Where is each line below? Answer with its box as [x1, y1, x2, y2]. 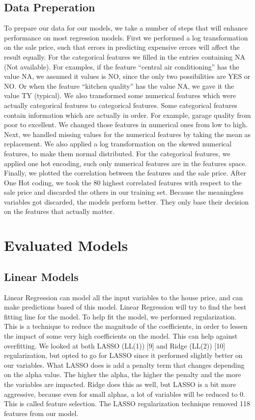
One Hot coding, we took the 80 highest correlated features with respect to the [4, 177, 242, 187]
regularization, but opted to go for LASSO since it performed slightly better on [4, 350, 243, 360]
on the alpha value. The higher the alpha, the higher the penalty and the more [4, 369, 241, 380]
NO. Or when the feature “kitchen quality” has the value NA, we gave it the [4, 80, 234, 91]
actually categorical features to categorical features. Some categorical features [4, 100, 237, 110]
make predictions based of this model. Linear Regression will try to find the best [4, 302, 247, 312]
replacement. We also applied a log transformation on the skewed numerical [4, 139, 232, 149]
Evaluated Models [4, 235, 128, 255]
